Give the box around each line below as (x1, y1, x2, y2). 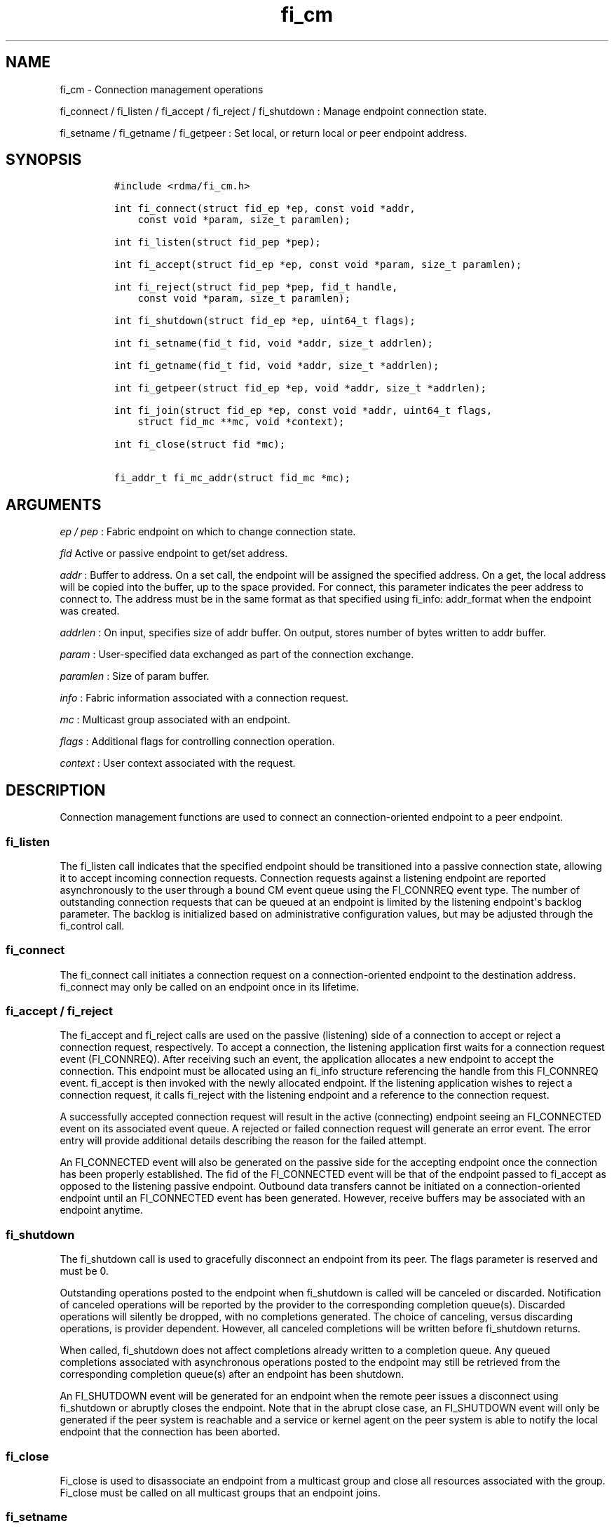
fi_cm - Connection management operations (60, 83, 264, 95)
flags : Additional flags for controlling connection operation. (60, 735, 335, 748)
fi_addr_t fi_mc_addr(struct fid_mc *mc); (114, 472, 350, 484)
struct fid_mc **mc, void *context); (137, 416, 345, 428)
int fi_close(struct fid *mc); (114, 438, 286, 450)
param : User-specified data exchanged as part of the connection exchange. (60, 648, 414, 661)
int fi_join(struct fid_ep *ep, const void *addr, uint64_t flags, (114, 405, 493, 417)
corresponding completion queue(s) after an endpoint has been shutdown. (60, 1368, 404, 1381)
